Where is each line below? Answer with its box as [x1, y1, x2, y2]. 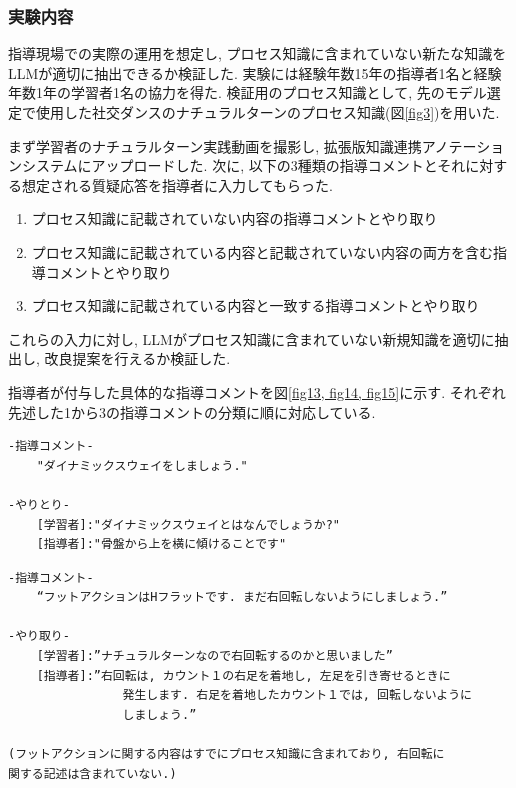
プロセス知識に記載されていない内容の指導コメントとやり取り [31, 208, 438, 229]
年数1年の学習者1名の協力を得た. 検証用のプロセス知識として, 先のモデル [8, 82, 487, 103]
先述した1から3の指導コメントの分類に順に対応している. [8, 401, 376, 422]
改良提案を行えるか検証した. [44, 348, 231, 369]
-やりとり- [8, 497, 70, 512]
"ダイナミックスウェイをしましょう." [36, 458, 248, 473]
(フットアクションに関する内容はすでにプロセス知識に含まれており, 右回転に [8, 747, 445, 762]
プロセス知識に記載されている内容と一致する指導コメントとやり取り [31, 295, 480, 316]
